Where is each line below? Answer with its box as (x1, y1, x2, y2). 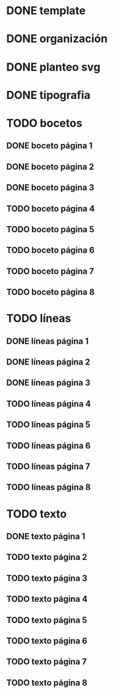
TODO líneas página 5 (6, 419, 90, 430)
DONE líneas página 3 (6, 377, 90, 388)
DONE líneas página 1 (6, 336, 89, 346)
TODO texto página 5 (6, 615, 87, 625)
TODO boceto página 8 (6, 287, 95, 298)
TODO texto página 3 (6, 573, 87, 583)
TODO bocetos (6, 116, 82, 130)
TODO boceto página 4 (6, 203, 95, 214)
